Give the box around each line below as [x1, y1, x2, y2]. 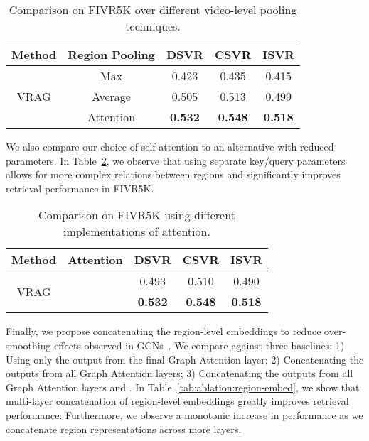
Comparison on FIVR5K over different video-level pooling [9, 1, 297, 18]
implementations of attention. [63, 223, 210, 240]
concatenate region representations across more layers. [6, 421, 242, 436]
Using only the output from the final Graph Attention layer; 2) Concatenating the [6, 352, 364, 366]
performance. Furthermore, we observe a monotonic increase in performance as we [6, 407, 363, 422]
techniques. [125, 18, 181, 34]
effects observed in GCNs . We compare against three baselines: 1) [54, 337, 345, 352]
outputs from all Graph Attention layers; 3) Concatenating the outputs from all [6, 366, 353, 381]
